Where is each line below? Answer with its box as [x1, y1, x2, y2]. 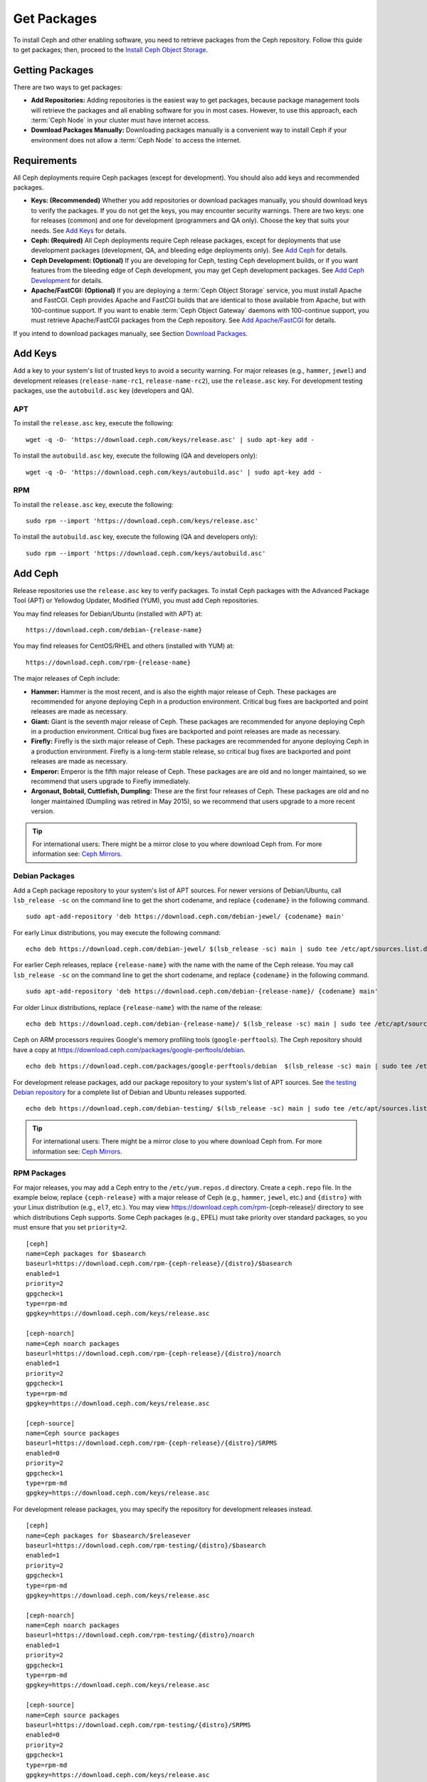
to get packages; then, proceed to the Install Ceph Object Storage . [13, 45, 209, 53]
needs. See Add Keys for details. [31, 226, 127, 235]
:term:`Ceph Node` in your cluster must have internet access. [31, 116, 210, 125]
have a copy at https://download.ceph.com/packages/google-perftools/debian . [13, 1045, 246, 1054]
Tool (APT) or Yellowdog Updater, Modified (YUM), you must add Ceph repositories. [13, 596, 259, 605]
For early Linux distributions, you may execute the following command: [13, 928, 221, 937]
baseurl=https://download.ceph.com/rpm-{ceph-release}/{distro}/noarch [26, 1349, 281, 1357]
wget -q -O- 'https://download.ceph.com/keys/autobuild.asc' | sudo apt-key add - [26, 468, 322, 476]
